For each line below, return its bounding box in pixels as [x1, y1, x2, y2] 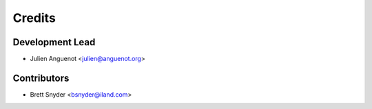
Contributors [12, 72, 70, 84]
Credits [12, 10, 56, 25]
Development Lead [12, 36, 96, 48]
